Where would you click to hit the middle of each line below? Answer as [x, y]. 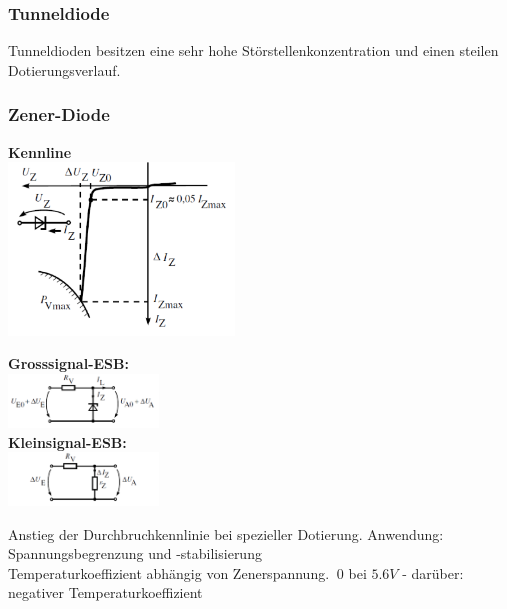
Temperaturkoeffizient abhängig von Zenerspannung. [169, 572]
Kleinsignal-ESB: [67, 441]
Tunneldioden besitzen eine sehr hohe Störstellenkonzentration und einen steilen [253, 50]
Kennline [40, 151]
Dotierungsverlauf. [64, 69]
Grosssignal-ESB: [68, 363]
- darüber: [433, 572]
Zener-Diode [59, 114]
